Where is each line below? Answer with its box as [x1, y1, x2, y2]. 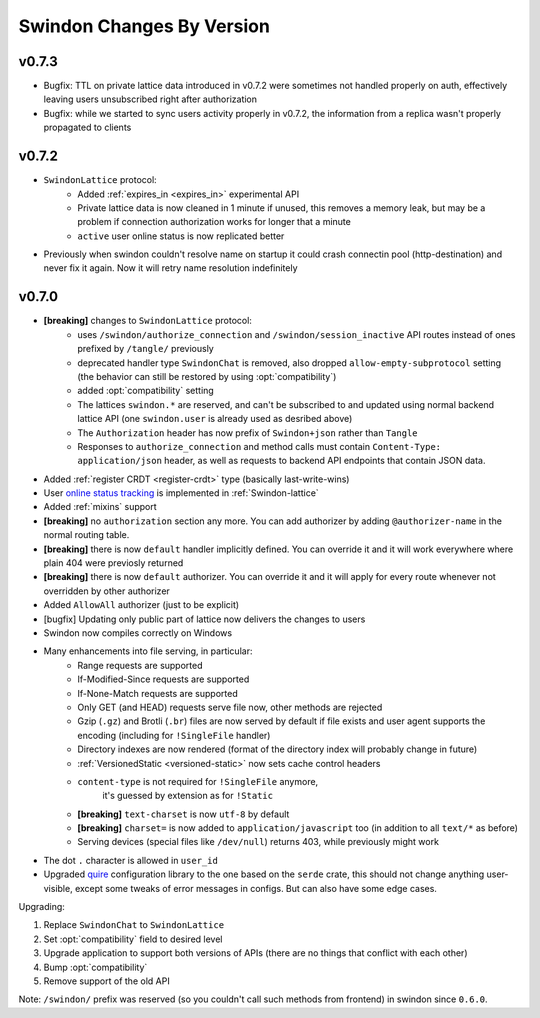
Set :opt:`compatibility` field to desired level [43, 933, 223, 945]
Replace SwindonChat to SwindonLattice [43, 919, 225, 931]
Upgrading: [18, 901, 65, 913]
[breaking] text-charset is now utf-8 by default [77, 808, 290, 820]
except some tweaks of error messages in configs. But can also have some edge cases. [75, 882, 437, 894]
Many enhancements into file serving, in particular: [43, 645, 253, 657]
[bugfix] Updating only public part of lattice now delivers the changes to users [43, 613, 366, 625]
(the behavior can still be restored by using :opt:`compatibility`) [77, 370, 337, 382]
